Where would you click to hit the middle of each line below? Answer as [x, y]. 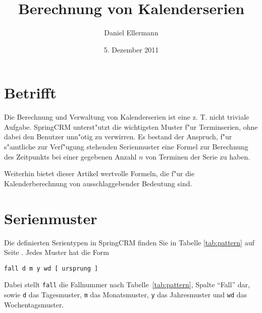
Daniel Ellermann [131, 33]
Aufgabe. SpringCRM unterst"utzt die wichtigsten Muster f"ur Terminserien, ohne [131, 126]
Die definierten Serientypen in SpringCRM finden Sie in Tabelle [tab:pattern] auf [129, 242]
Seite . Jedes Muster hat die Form [57, 252]
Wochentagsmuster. [34, 304]
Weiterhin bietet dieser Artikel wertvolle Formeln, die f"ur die [99, 173]
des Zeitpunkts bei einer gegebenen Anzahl [70, 156]
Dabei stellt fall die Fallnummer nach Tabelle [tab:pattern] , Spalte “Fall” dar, [127, 284]
